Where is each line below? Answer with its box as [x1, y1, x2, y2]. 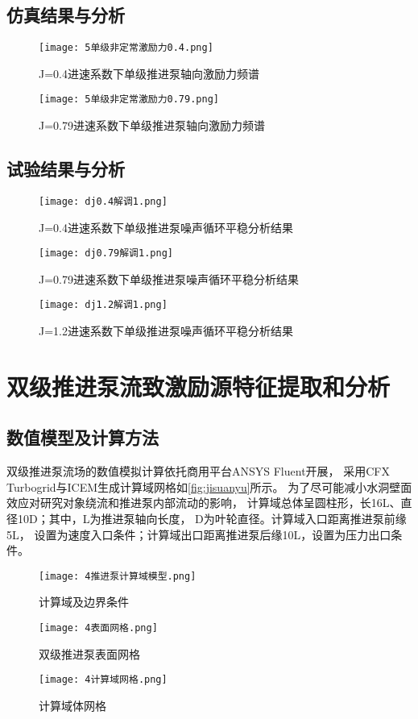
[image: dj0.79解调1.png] [39, 247, 173, 260]
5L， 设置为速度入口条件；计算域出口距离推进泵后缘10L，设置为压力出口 [6, 526, 391, 542]
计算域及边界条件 [39, 593, 129, 610]
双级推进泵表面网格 [39, 645, 140, 662]
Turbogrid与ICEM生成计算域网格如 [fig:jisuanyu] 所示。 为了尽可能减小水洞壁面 [6, 478, 412, 495]
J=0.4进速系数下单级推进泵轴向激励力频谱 [39, 64, 259, 81]
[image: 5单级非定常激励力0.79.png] [39, 94, 219, 106]
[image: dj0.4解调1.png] [39, 195, 168, 207]
